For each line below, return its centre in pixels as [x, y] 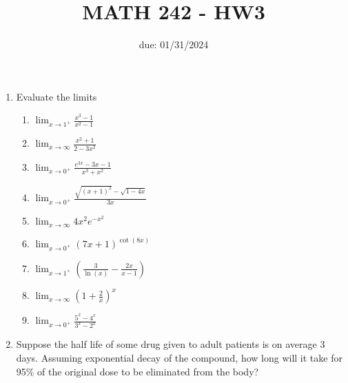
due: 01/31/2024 [174, 44]
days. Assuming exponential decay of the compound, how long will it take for [179, 357]
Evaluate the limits [57, 96]
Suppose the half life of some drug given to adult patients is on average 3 [171, 344]
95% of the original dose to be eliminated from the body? [137, 371]
